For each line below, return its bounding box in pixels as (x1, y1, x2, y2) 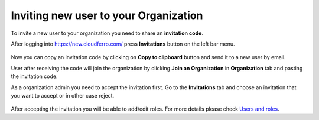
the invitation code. (11, 73, 58, 80)
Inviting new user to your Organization (11, 9, 203, 22)
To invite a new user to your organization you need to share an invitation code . (11, 30, 204, 37)
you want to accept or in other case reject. (11, 92, 115, 99)
